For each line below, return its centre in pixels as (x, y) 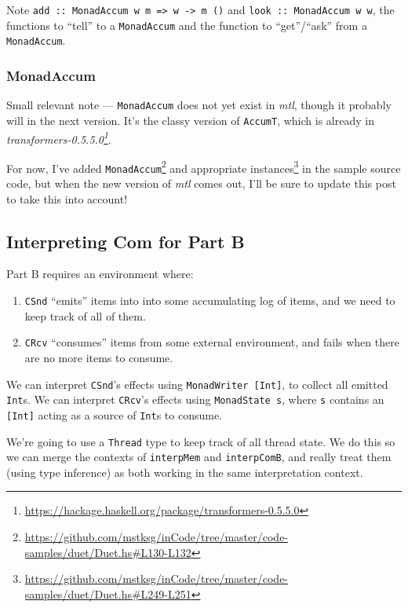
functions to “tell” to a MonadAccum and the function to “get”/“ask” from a (187, 25)
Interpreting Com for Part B (126, 241)
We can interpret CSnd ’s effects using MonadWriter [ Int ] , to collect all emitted (197, 384)
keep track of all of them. (85, 315)
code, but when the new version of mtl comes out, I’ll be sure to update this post (201, 183)
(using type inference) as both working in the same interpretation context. (185, 472)
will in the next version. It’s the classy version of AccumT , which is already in (190, 120)
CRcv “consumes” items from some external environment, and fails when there (212, 342)
